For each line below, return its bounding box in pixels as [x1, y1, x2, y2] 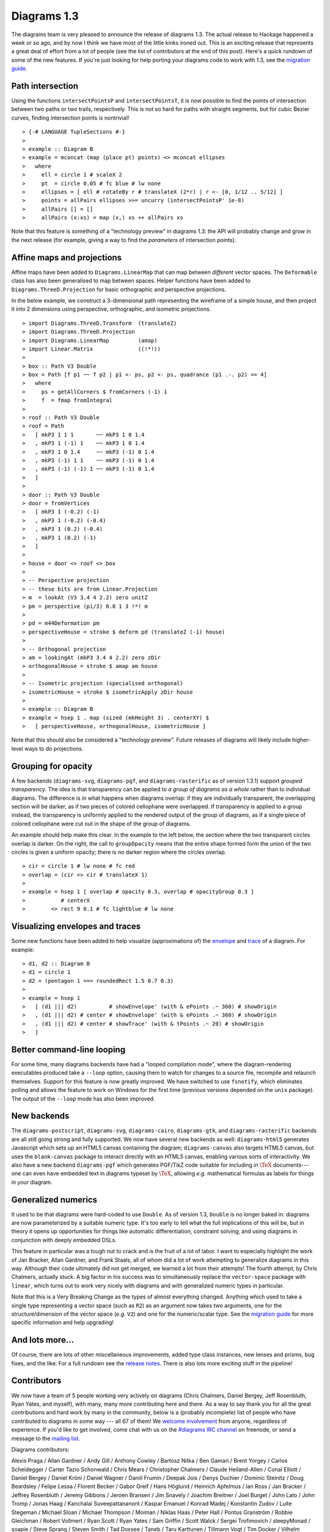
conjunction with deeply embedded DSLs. [11, 1236, 117, 1243]
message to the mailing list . [11, 1435, 81, 1442]
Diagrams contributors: [11, 1446, 70, 1453]
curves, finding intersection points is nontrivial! [11, 114, 130, 121]
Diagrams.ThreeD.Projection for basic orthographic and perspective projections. [11, 286, 226, 293]
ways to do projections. [24, 745, 84, 752]
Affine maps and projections [11, 252, 122, 263]
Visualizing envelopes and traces [11, 921, 141, 931]
